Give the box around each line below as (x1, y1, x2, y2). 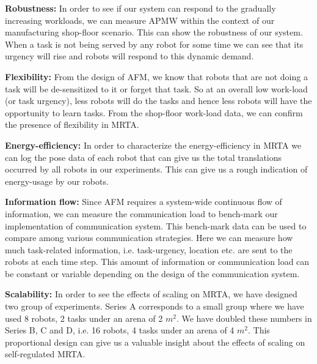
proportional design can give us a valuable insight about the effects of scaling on (5, 335, 305, 348)
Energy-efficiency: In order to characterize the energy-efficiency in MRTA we (5, 138, 302, 151)
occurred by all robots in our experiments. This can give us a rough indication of (5, 163, 308, 176)
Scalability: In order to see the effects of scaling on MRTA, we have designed (5, 288, 297, 300)
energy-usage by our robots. (5, 174, 109, 187)
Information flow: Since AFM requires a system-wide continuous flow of (5, 195, 282, 208)
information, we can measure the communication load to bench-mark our (5, 207, 278, 220)
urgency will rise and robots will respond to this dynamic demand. (5, 50, 254, 62)
